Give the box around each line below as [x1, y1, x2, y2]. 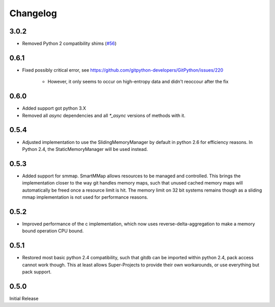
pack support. [22, 269, 52, 275]
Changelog [9, 8, 57, 19]
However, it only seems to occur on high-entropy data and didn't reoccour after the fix [47, 79, 229, 85]
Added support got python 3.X [22, 105, 86, 111]
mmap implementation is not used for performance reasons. [22, 194, 149, 200]
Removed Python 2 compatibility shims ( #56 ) [22, 41, 117, 47]
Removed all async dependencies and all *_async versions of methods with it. [22, 112, 186, 118]
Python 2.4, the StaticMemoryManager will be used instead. [22, 146, 148, 152]
